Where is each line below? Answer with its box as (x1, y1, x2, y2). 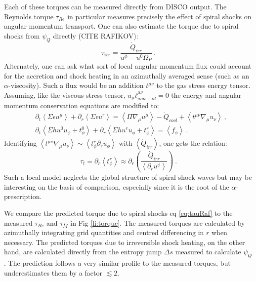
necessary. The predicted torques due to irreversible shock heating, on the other (4, 237, 245, 247)
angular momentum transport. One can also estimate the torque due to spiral (4, 21, 239, 31)
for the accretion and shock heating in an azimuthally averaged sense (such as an (4, 70, 249, 80)
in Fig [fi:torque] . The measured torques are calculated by (70, 217, 245, 228)
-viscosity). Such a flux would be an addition (8, 80, 144, 90)
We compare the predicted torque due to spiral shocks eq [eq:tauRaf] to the (4, 207, 233, 218)
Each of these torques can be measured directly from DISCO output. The (4, 1, 227, 11)
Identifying (4, 138, 37, 148)
